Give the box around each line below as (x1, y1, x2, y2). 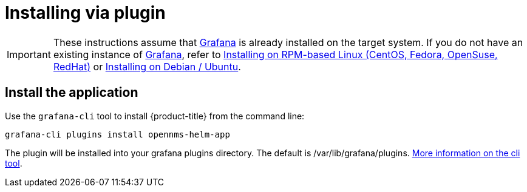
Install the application (5, 85, 138, 101)
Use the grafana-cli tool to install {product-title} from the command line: (5, 110, 305, 121)
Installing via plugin (5, 2, 166, 23)
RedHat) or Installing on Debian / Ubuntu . (53, 60, 241, 73)
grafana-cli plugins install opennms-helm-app (5, 129, 230, 139)
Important (7, 48, 51, 61)
